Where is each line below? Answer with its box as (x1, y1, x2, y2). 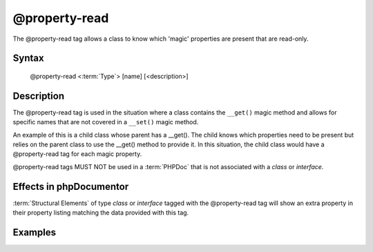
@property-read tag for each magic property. (12, 150, 142, 158)
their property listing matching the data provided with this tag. (12, 209, 189, 217)
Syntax (12, 52, 44, 64)
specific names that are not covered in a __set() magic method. (12, 118, 199, 126)
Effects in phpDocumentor (12, 180, 129, 193)
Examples (12, 226, 57, 238)
